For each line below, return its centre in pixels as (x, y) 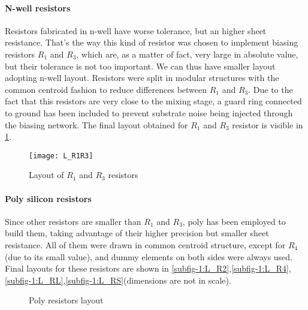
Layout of (46, 175)
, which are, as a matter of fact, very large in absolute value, (187, 54)
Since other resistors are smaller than (73, 221)
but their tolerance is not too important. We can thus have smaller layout (140, 66)
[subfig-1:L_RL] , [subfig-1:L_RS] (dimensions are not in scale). (118, 280)
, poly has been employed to (234, 221)
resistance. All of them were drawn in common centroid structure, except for (145, 244)
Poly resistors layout (66, 300)
